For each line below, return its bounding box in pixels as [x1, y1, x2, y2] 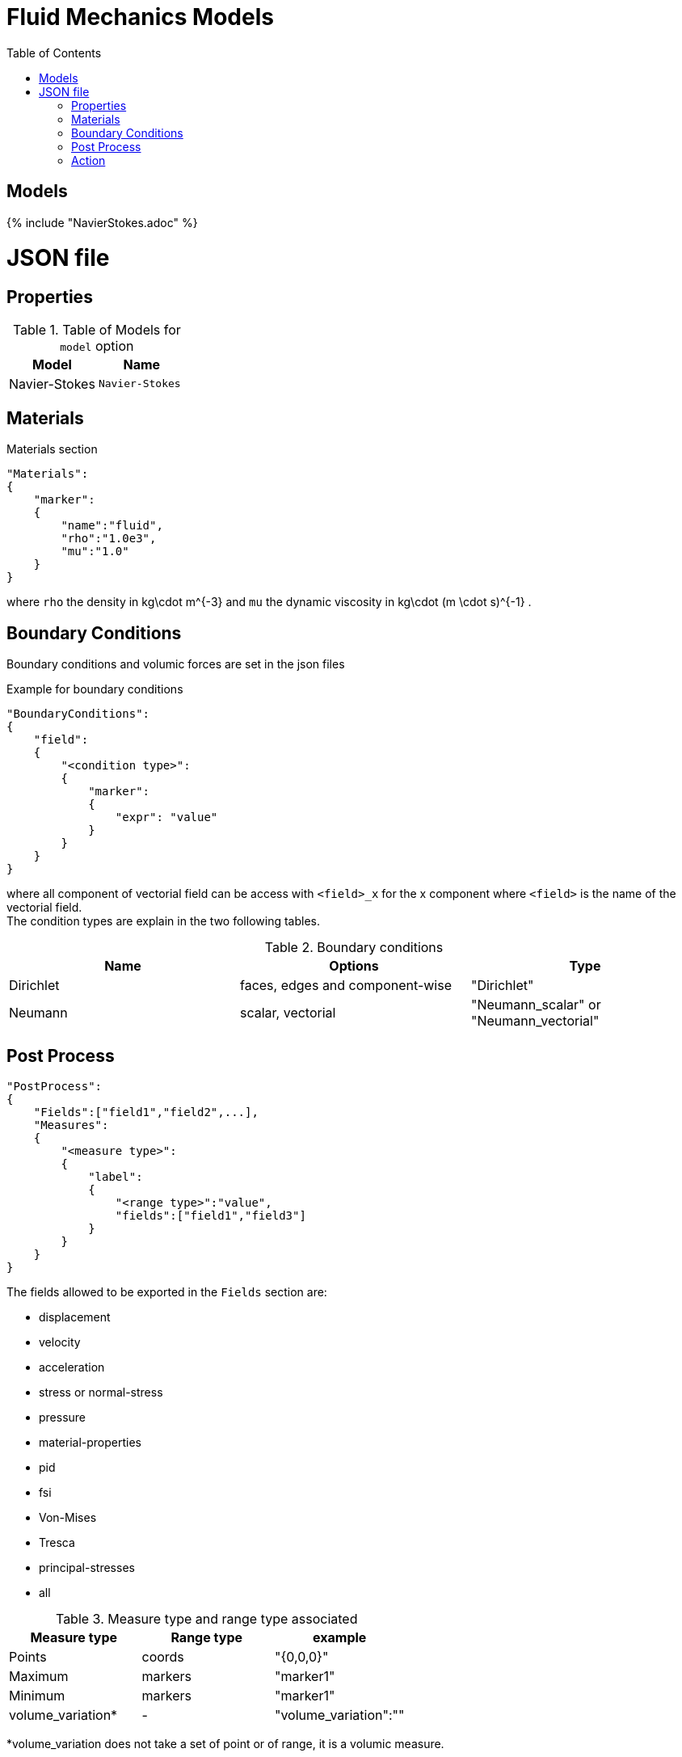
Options [329, 958, 379, 975]
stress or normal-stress [39, 1385, 163, 1400]
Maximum [9, 1668, 69, 1685]
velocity [39, 1335, 81, 1350]
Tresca [39, 1536, 75, 1550]
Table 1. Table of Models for [12, 321, 181, 338]
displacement [39, 1310, 111, 1325]
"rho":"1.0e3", [61, 532, 157, 546]
